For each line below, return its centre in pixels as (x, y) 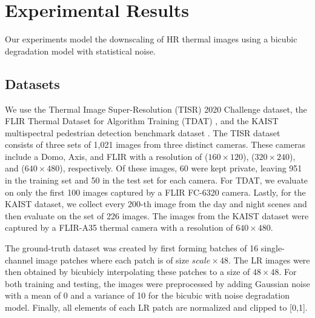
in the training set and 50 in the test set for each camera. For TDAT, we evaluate (157, 180)
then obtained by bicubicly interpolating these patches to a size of (128, 272)
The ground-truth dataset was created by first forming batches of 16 (132, 248)
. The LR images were (269, 260)
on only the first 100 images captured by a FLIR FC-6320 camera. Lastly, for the (155, 192)
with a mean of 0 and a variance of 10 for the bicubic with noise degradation (147, 295)
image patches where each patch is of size (112, 260)
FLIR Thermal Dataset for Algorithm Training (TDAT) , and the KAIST (142, 121)
